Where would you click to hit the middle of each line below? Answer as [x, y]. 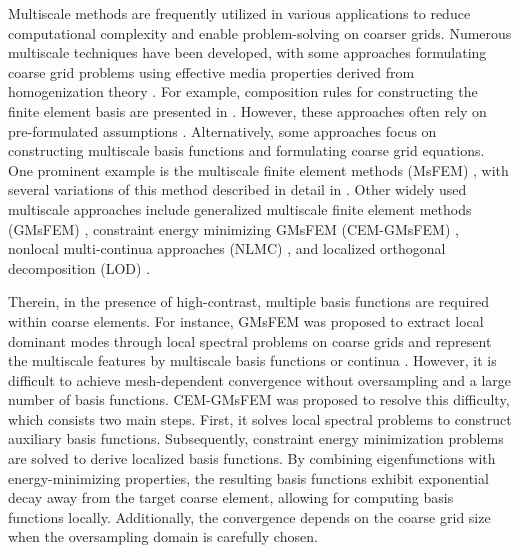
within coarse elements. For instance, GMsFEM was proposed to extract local [246, 320]
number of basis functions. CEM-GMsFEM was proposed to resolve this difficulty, [259, 399]
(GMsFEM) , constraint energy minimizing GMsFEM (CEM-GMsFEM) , [233, 228]
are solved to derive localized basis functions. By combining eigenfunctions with [252, 458]
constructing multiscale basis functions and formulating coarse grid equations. [246, 150]
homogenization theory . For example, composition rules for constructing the [243, 91]
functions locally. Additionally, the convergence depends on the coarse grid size [249, 516]
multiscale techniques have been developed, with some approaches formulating [247, 52]
